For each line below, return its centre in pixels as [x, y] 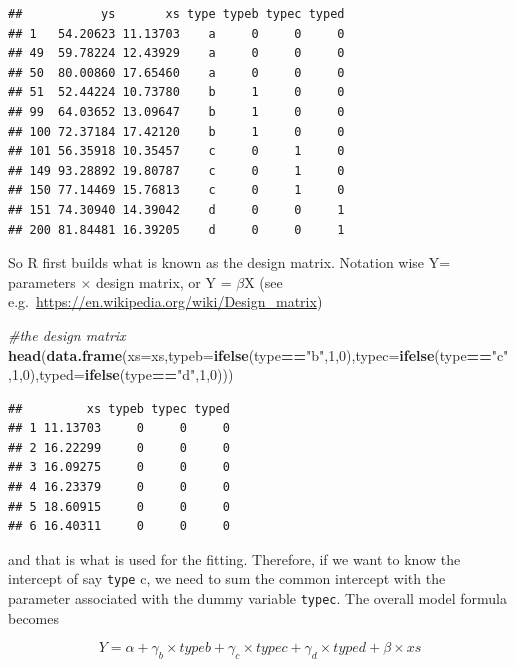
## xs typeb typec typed [119, 408]
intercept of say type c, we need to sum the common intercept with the [227, 578]
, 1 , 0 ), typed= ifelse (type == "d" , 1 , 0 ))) [121, 374]
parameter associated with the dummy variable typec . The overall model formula [257, 598]
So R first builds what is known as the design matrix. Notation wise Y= [229, 262]
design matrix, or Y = [164, 281]
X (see [263, 281]
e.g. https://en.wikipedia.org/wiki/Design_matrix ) [165, 301]
